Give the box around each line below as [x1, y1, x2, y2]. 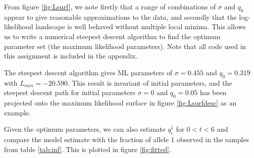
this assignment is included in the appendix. [4, 51, 138, 61]
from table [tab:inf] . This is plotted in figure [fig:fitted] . [4, 144, 171, 154]
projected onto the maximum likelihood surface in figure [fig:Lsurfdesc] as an [4, 97, 237, 107]
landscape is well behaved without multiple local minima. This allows [35, 21, 246, 32]
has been [200, 87, 226, 98]
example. [4, 107, 31, 117]
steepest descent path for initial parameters [4, 87, 136, 98]
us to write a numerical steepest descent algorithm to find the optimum [4, 31, 221, 41]
